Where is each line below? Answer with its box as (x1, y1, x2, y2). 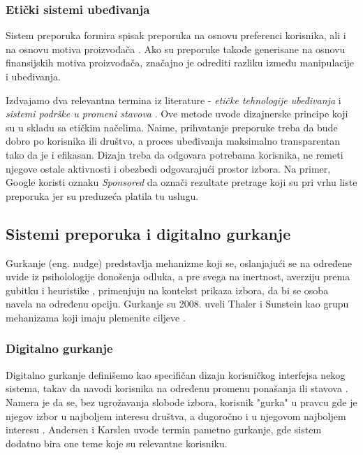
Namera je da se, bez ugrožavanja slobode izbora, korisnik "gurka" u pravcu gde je (6, 394, 357, 409)
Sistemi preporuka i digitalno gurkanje (6, 222, 291, 244)
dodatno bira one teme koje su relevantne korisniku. (6, 435, 228, 450)
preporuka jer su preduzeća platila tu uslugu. (6, 188, 199, 203)
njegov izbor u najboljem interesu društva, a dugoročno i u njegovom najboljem (6, 408, 346, 423)
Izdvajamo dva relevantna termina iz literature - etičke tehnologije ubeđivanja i (6, 92, 341, 107)
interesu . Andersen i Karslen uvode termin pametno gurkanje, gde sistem (6, 422, 322, 437)
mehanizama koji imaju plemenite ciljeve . (6, 310, 186, 324)
